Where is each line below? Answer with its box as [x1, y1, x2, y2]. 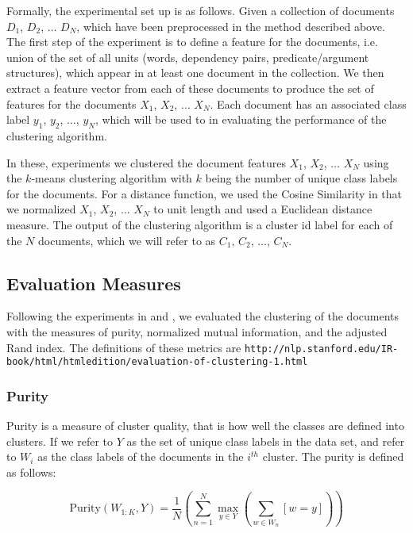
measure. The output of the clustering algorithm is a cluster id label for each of [6, 216, 393, 232]
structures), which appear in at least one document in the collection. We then [6, 64, 384, 81]
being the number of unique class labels [205, 170, 398, 186]
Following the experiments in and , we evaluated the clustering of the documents [6, 308, 399, 324]
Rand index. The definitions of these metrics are [6, 339, 241, 355]
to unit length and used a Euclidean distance [153, 201, 372, 217]
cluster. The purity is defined [262, 448, 404, 465]
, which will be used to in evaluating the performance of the [95, 111, 387, 128]
